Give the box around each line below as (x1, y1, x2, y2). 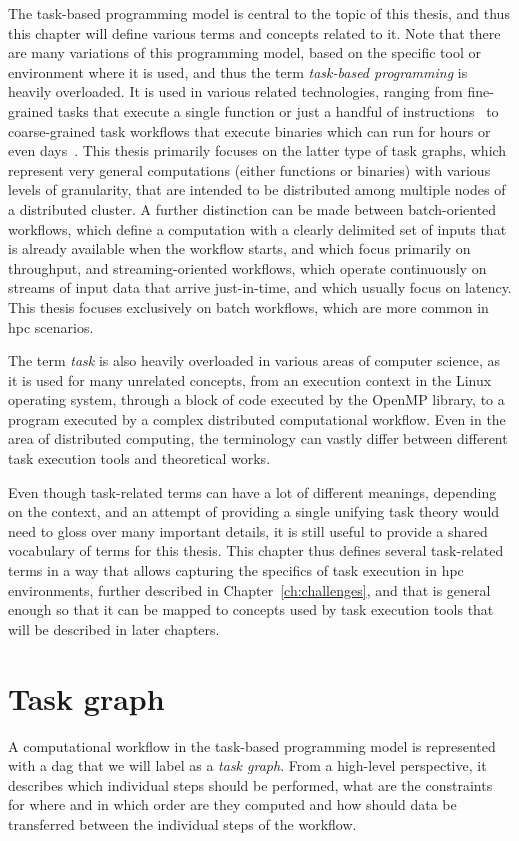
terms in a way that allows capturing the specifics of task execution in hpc (8, 560, 464, 581)
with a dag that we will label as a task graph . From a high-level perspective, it (8, 755, 487, 776)
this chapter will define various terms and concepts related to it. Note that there (8, 22, 501, 43)
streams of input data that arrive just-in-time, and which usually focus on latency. (8, 277, 512, 298)
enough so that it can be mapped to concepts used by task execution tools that (8, 599, 494, 620)
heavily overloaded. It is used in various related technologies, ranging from (8, 81, 463, 102)
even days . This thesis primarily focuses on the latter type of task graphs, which (8, 140, 507, 161)
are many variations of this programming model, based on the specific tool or (8, 42, 482, 63)
